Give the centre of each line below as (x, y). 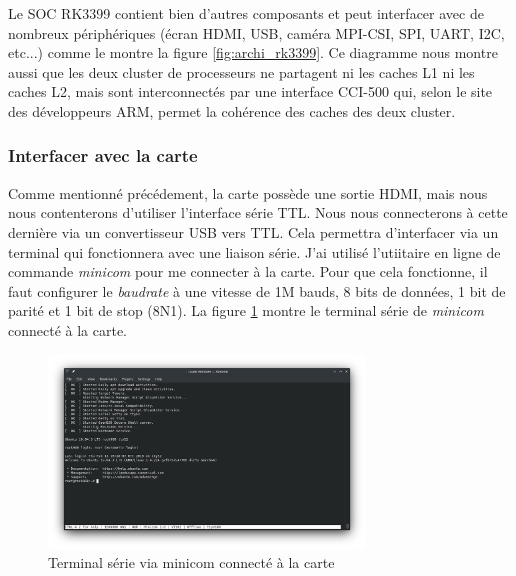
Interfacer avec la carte (103, 155)
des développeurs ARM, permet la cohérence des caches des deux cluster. (232, 110)
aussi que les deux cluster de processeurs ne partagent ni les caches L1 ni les (241, 71)
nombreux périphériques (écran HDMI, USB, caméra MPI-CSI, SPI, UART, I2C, (256, 32)
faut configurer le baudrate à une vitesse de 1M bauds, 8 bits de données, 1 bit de (257, 290)
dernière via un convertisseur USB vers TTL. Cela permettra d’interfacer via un (253, 231)
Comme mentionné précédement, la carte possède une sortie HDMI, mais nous (248, 192)
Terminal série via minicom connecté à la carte (191, 562)
